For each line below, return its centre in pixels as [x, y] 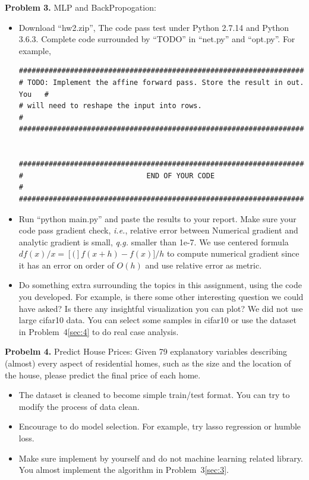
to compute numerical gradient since [233, 253]
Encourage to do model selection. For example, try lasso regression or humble [160, 426]
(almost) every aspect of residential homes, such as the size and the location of [148, 363]
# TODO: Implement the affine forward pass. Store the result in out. [161, 82]
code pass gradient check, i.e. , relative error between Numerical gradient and [158, 230]
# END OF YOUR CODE [117, 176]
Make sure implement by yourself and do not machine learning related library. [161, 458]
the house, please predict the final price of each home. [103, 375]
